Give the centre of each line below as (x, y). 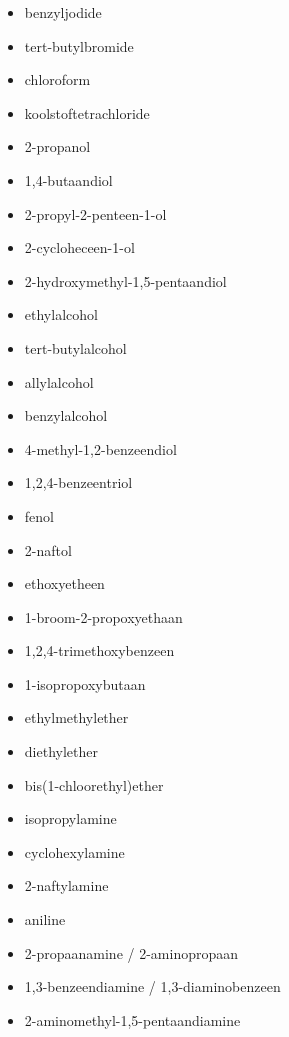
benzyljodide (63, 12)
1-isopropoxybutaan (85, 683)
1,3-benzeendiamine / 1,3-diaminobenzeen (152, 986)
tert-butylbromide (79, 45)
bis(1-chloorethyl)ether (94, 784)
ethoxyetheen (64, 583)
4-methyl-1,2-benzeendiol (100, 448)
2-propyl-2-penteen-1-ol (95, 213)
